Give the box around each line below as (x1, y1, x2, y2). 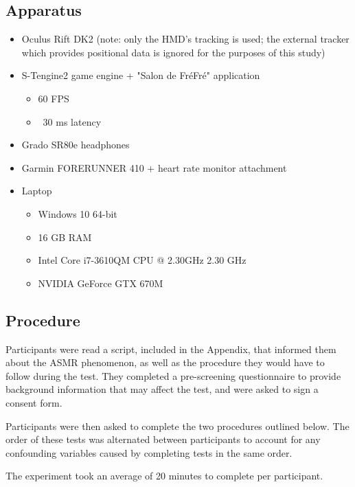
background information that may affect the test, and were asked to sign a (5, 382, 319, 396)
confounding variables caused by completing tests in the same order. (5, 445, 293, 460)
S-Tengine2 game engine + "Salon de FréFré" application (21, 68, 260, 82)
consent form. (5, 395, 62, 409)
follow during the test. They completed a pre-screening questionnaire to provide (5, 368, 341, 383)
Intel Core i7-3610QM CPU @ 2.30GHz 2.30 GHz (38, 253, 247, 267)
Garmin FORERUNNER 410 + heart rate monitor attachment (21, 160, 287, 174)
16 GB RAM (38, 229, 92, 244)
